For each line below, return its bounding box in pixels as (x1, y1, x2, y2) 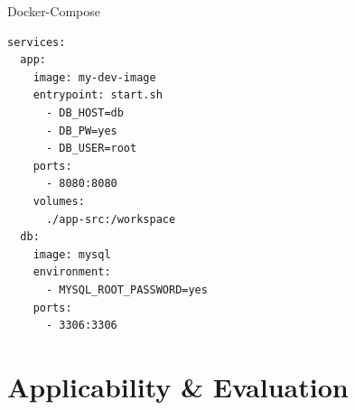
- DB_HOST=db (45, 106, 124, 119)
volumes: (33, 194, 85, 208)
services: (7, 35, 66, 49)
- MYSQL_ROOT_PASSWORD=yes (45, 283, 208, 296)
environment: (33, 266, 111, 279)
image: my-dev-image (33, 70, 156, 84)
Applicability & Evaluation (7, 368, 349, 405)
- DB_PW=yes (45, 124, 117, 137)
